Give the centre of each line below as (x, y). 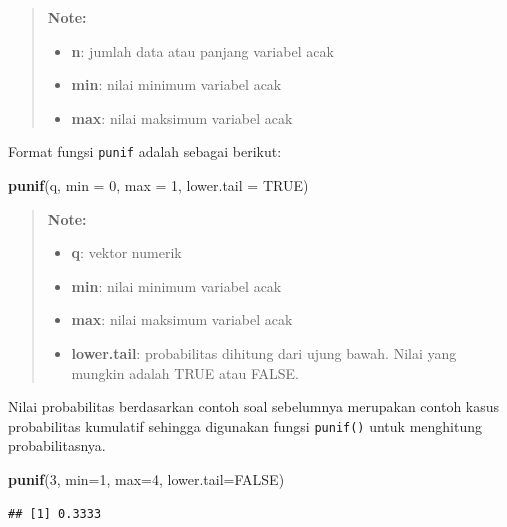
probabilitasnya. (57, 445)
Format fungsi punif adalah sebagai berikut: (145, 151)
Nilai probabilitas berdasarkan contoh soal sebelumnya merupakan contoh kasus (254, 406)
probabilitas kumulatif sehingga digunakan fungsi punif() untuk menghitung (245, 425)
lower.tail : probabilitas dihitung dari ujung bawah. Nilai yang (264, 353)
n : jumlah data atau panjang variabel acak (202, 50)
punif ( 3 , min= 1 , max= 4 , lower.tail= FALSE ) (146, 479)
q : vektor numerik (126, 252)
